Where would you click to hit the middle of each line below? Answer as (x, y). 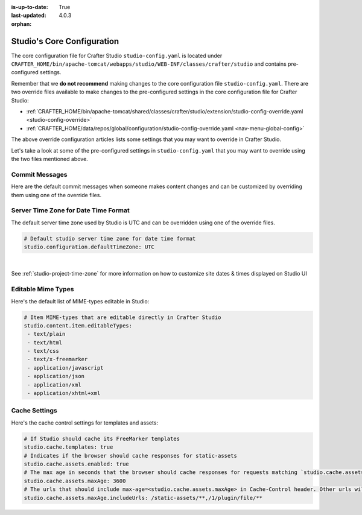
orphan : (21, 24)
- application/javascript (65, 368)
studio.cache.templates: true (68, 447)
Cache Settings (34, 411)
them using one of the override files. (56, 195)
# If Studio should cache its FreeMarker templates (102, 438)
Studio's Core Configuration (65, 41)
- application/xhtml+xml (64, 393)
